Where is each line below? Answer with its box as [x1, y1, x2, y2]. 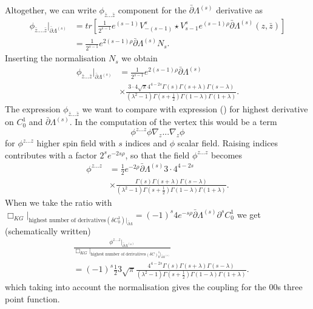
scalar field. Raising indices [177, 137, 278, 149]
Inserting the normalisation [5, 52, 106, 64]
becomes [211, 148, 243, 161]
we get [237, 208, 261, 220]
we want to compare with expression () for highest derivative [82, 103, 308, 115]
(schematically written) [5, 224, 91, 237]
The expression [5, 103, 61, 115]
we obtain [121, 52, 158, 64]
